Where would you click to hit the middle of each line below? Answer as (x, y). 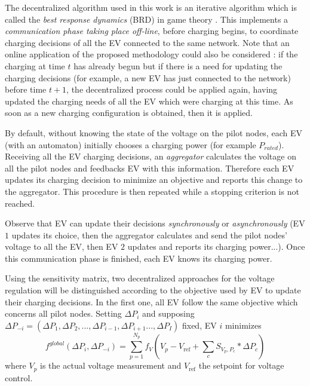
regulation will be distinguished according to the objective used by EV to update (153, 290)
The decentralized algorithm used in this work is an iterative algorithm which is (151, 7)
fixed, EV (199, 325)
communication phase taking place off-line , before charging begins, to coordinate (152, 31)
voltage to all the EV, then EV (62, 246)
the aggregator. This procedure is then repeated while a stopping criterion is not (152, 191)
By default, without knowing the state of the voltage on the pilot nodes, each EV (154, 132)
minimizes (243, 325)
